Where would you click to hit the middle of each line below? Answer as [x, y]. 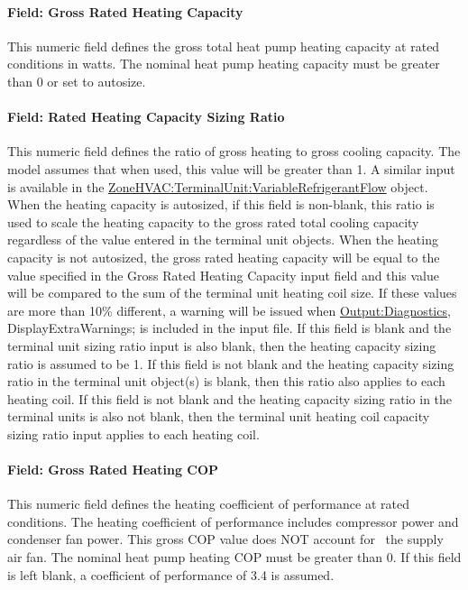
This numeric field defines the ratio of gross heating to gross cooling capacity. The [234, 151]
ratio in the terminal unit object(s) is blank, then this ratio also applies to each [226, 381]
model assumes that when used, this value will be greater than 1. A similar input [231, 168]
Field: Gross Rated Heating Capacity [125, 11]
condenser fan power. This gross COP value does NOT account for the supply [225, 539]
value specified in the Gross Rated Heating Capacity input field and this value [223, 275]
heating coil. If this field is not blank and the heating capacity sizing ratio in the [230, 398]
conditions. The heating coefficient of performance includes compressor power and [233, 521]
